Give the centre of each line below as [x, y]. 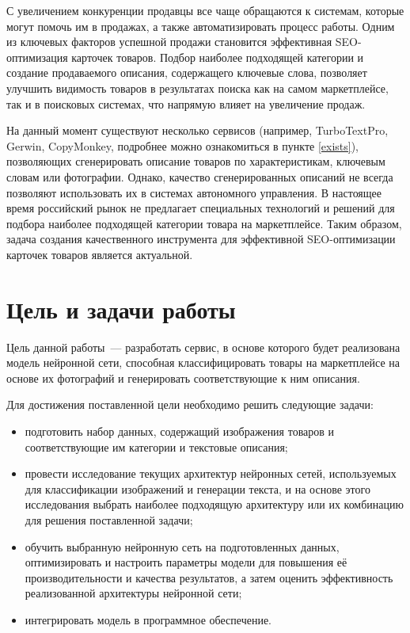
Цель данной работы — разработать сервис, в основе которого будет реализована [203, 347]
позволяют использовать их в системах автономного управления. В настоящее [194, 192]
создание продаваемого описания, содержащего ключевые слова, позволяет [187, 72]
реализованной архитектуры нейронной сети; [133, 593]
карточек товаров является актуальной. [100, 254]
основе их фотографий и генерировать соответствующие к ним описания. [183, 378]
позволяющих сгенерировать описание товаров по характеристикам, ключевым [196, 161]
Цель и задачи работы [121, 309]
